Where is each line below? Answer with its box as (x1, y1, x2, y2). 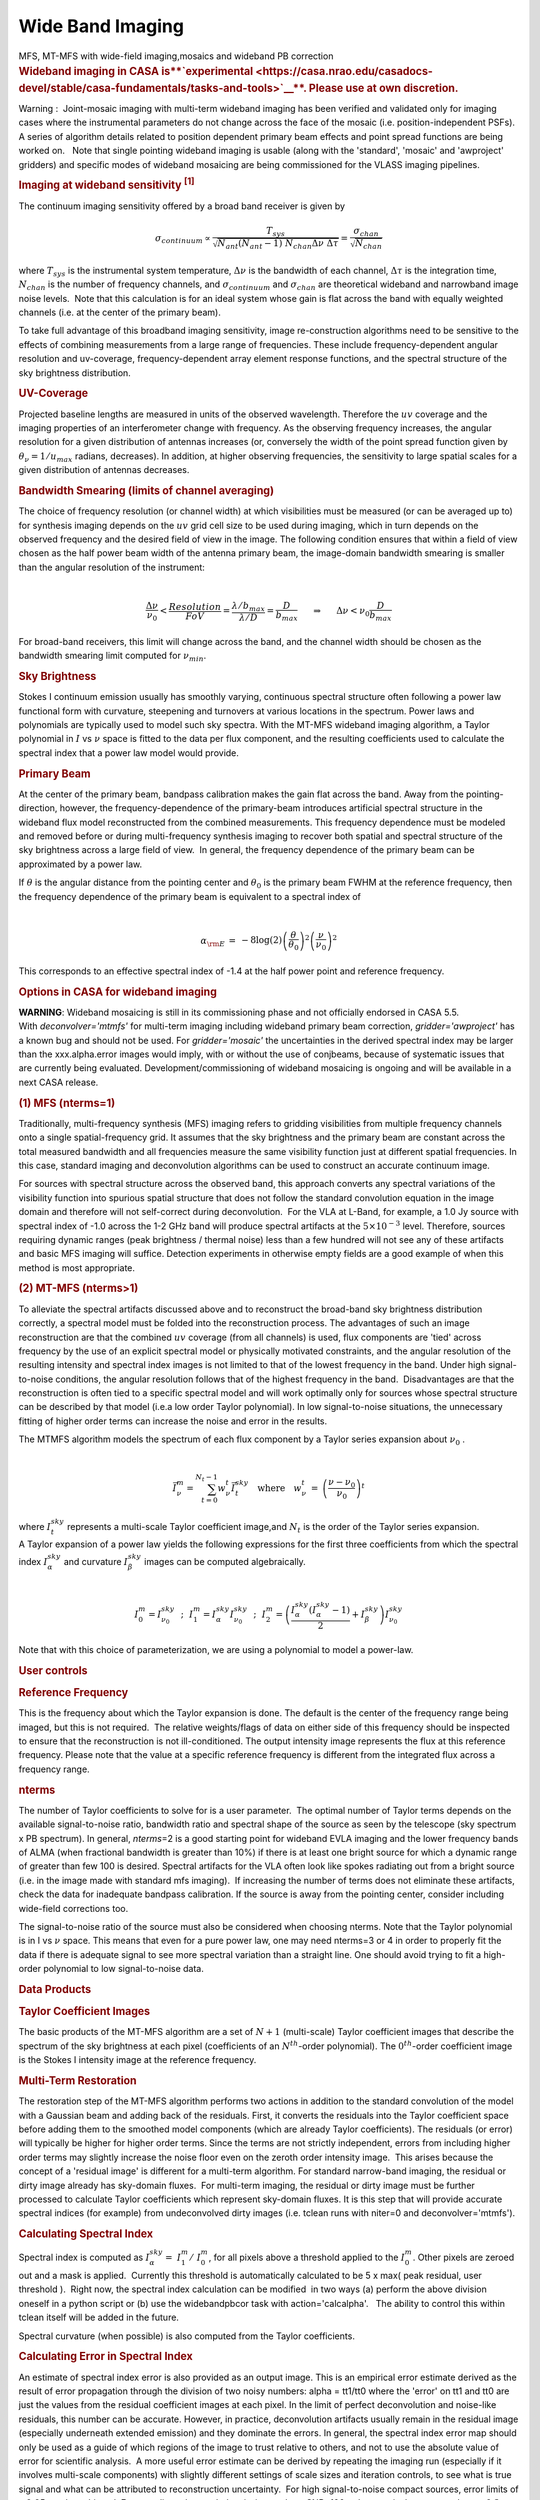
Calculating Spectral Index (18, 2227, 154, 2241)
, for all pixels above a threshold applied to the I (208, 2251, 405, 2264)
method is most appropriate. (18, 1261, 135, 1274)
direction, (18, 802, 58, 814)
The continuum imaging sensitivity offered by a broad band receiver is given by (18, 200, 345, 212)
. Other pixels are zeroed (412, 2251, 515, 2264)
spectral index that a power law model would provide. (18, 746, 240, 759)
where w (257, 1482, 302, 1494)
